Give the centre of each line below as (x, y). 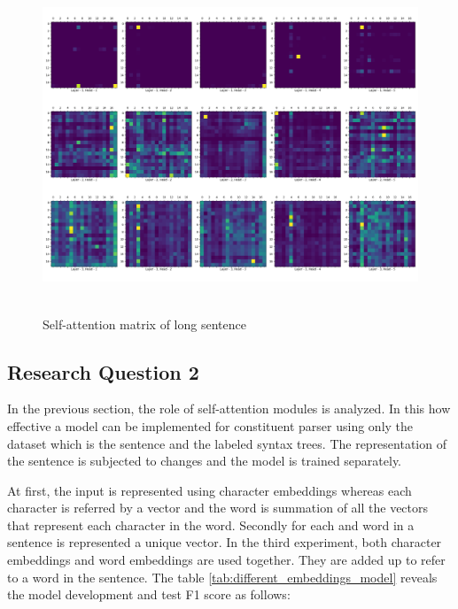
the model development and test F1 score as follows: (149, 594)
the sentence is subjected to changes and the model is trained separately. (205, 461)
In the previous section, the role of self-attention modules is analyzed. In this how (229, 409)
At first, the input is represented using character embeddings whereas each (210, 490)
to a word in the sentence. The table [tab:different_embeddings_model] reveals (222, 577)
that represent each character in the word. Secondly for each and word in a (211, 524)
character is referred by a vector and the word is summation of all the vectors (218, 508)
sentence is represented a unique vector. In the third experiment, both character (225, 542)
